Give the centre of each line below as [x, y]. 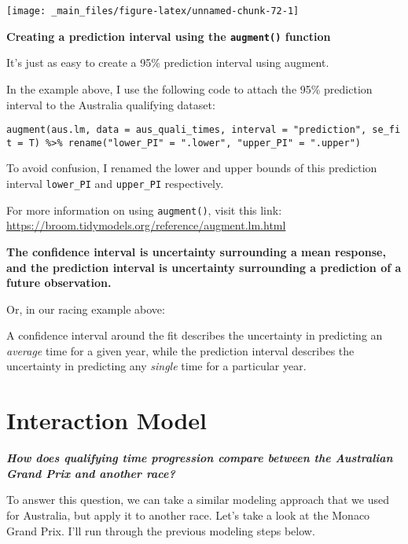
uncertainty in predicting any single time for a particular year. [156, 366]
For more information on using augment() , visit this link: [144, 210]
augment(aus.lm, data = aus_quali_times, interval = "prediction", [187, 130]
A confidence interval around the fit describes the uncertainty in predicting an [195, 335]
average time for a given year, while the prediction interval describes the [180, 350]
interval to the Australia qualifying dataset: [111, 104]
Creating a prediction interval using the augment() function [169, 36]
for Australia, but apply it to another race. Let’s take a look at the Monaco [188, 515]
